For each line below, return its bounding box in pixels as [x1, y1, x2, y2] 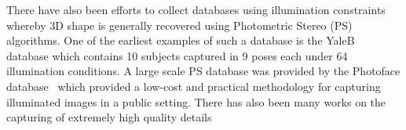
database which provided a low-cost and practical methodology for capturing [6, 78, 381, 94]
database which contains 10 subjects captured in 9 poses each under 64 [6, 47, 348, 63]
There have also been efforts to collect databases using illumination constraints [6, 2, 386, 17]
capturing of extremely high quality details [6, 109, 212, 125]
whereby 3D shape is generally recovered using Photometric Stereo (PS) [6, 16, 353, 33]
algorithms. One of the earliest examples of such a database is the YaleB [6, 32, 355, 49]
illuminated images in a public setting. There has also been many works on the [6, 93, 386, 110]
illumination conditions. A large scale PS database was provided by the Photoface [6, 63, 401, 79]
